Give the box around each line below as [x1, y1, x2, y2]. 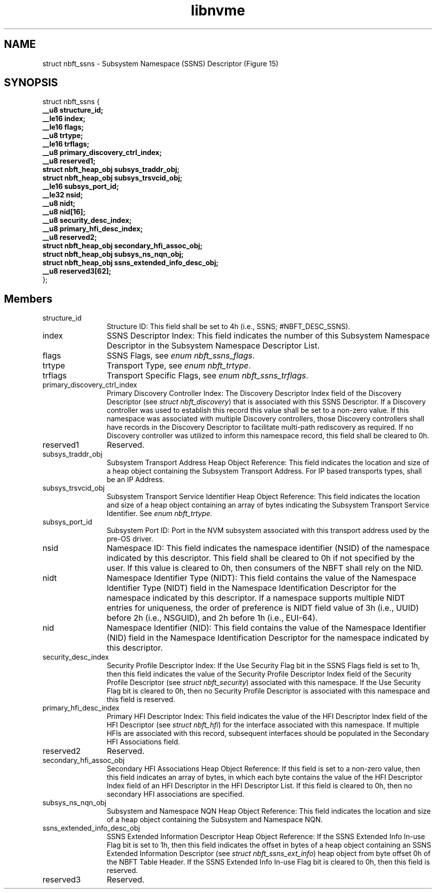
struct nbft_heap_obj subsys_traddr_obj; [42, 165, 180, 174]
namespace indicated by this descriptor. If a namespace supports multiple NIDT [107, 593, 406, 603]
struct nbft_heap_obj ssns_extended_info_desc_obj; [42, 258, 219, 267]
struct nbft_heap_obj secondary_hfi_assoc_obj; [42, 241, 203, 250]
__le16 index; [42, 114, 86, 123]
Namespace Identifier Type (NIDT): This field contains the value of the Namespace [107, 573, 417, 583]
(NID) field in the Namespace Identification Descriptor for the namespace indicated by [107, 633, 429, 643]
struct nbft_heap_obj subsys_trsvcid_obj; [42, 174, 183, 182]
